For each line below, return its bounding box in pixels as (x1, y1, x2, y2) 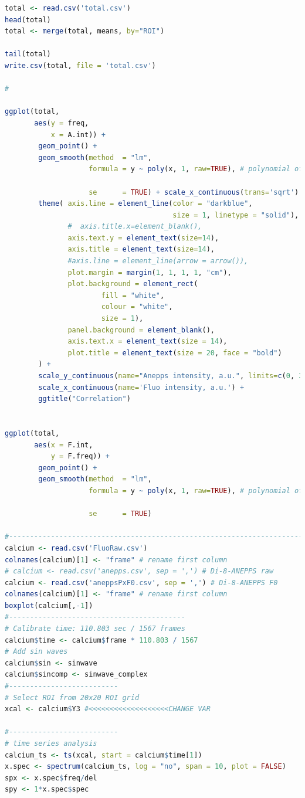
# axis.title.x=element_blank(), (67, 222, 202, 231)
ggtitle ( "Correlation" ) (38, 395, 131, 403)
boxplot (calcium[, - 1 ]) (5, 601, 93, 610)
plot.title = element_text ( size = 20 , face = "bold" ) (67, 348, 282, 357)
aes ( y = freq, (34, 118, 89, 127)
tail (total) (5, 50, 51, 59)
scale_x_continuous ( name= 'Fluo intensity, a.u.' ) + (38, 383, 245, 392)
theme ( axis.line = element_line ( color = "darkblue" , (38, 199, 253, 208)
